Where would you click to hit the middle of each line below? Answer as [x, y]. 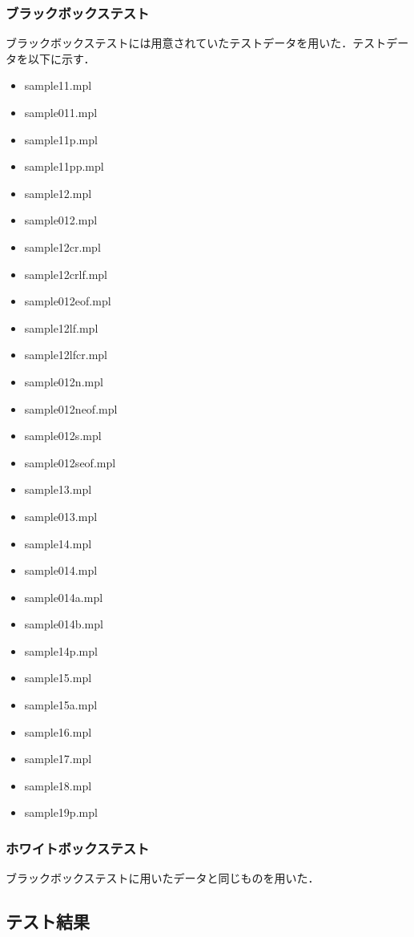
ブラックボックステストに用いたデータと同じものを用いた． [163, 878]
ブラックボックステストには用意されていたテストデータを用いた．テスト [196, 43]
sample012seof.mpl [70, 462]
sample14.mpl [58, 543]
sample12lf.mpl [61, 327]
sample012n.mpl [64, 381]
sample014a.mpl [64, 597]
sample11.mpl [58, 85]
